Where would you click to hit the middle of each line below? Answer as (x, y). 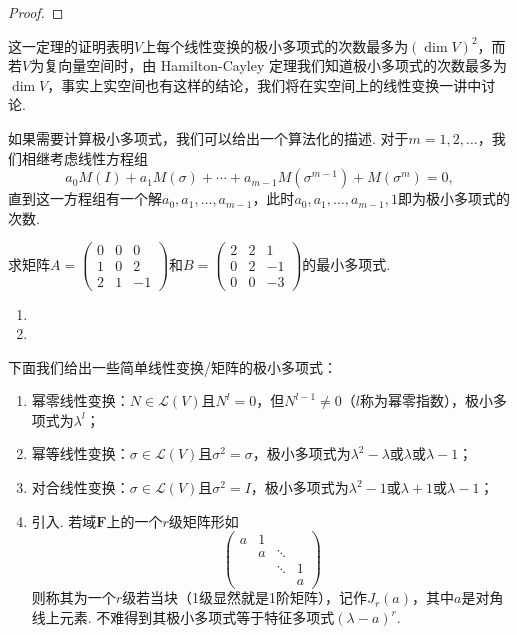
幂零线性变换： (80, 400)
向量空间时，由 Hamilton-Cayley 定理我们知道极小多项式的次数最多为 (282, 65)
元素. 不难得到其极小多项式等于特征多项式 (197, 617)
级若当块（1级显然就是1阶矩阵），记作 (245, 597)
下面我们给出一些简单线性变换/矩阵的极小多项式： (172, 366)
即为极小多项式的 (453, 198)
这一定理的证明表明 (71, 45)
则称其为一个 (73, 597)
